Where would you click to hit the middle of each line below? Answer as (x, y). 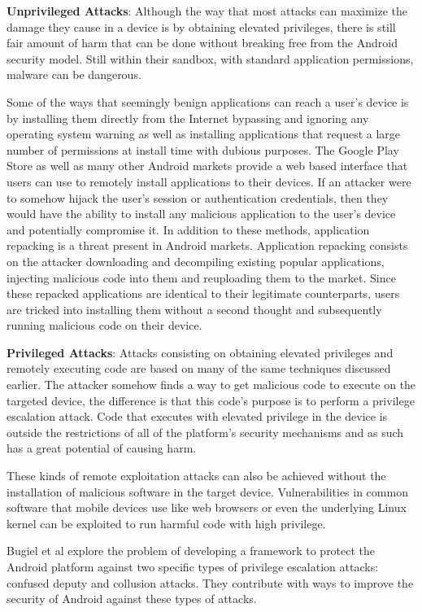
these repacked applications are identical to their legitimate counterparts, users (203, 293)
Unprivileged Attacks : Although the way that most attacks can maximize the (207, 11)
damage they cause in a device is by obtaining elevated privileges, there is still (201, 26)
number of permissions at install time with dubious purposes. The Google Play (203, 149)
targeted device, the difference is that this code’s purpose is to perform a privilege (211, 400)
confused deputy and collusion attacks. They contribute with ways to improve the (210, 582)
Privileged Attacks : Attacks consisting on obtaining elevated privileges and (200, 352)
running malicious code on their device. (104, 325)
